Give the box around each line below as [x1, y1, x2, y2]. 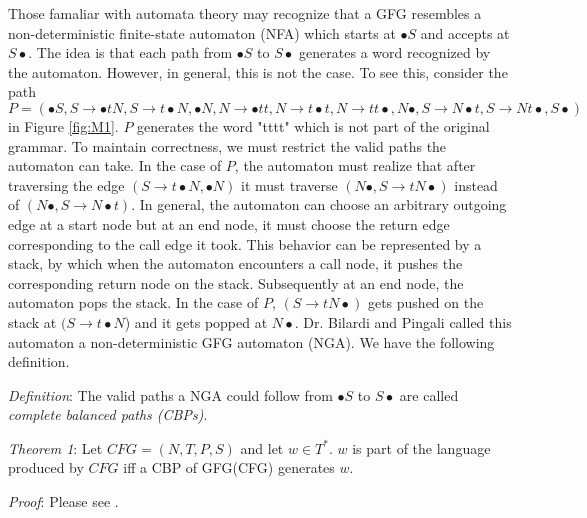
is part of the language [352, 437, 491, 458]
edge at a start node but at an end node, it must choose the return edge [8, 213, 450, 234]
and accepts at [420, 22, 510, 43]
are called [399, 384, 459, 405]
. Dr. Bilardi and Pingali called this [294, 311, 512, 332]
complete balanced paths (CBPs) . [8, 404, 208, 425]
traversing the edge [8, 174, 125, 195]
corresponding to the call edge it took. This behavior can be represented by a [8, 233, 482, 254]
